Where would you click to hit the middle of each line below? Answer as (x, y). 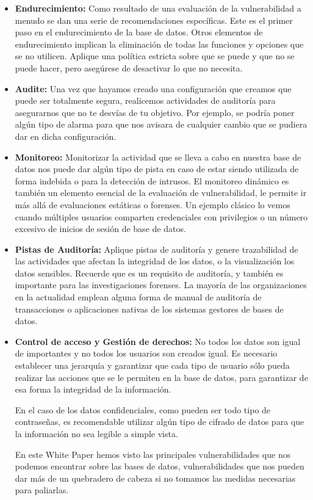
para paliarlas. (42, 490)
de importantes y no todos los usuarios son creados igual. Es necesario (146, 353)
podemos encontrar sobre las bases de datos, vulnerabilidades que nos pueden (160, 466)
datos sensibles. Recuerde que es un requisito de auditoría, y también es (149, 273)
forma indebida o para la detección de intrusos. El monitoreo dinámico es (152, 180)
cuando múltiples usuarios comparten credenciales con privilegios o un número (161, 216)
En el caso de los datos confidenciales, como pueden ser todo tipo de (143, 409)
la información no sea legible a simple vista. (96, 433)
